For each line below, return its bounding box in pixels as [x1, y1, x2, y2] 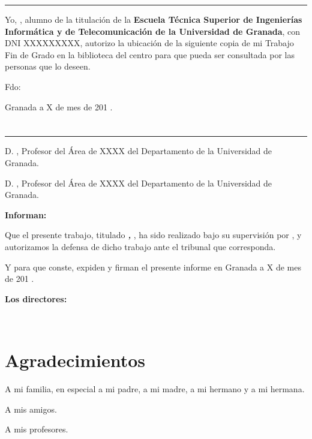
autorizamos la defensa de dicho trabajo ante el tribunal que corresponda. [5, 240, 276, 252]
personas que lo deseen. [5, 60, 91, 73]
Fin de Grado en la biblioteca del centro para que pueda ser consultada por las [5, 48, 295, 61]
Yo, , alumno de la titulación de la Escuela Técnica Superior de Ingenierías [5, 13, 302, 25]
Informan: [5, 208, 47, 221]
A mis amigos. [5, 402, 57, 415]
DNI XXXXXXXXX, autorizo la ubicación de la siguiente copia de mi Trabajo [5, 37, 294, 49]
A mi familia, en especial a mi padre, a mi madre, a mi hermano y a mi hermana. [5, 383, 305, 395]
